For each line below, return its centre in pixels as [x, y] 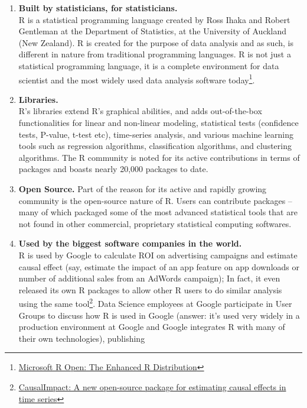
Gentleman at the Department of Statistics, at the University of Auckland [153, 31]
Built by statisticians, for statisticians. [98, 8]
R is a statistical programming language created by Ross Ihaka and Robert [154, 19]
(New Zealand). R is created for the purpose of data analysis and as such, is [156, 42]
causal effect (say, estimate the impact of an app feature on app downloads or [159, 266]
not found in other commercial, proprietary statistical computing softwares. [155, 223]
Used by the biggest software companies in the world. [130, 243]
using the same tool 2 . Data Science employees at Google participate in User [155, 302]
